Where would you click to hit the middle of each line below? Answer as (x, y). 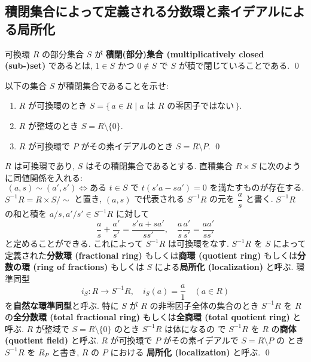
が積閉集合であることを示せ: (113, 85)
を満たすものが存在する (256, 188)
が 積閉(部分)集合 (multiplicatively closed (179, 53)
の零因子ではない (201, 107)
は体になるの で (195, 328)
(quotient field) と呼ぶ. (52, 340)
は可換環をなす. (199, 243)
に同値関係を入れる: (44, 177)
